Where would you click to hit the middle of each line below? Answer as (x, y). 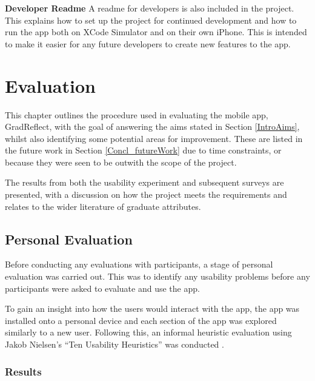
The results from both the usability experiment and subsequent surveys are (144, 182)
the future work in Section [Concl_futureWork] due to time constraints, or (143, 150)
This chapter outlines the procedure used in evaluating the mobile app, (137, 114)
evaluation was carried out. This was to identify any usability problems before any (157, 276)
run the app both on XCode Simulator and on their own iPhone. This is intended (156, 32)
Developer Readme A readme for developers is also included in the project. (150, 8)
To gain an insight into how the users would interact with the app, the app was (152, 309)
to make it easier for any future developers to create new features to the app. (148, 43)
